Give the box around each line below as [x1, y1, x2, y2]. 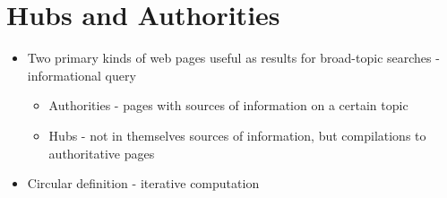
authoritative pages [48, 143, 155, 162]
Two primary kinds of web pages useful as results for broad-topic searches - [27, 48, 440, 67]
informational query [27, 65, 136, 84]
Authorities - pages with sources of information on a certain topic [48, 96, 408, 115]
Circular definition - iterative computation [27, 174, 260, 193]
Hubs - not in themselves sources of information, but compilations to [48, 125, 426, 144]
